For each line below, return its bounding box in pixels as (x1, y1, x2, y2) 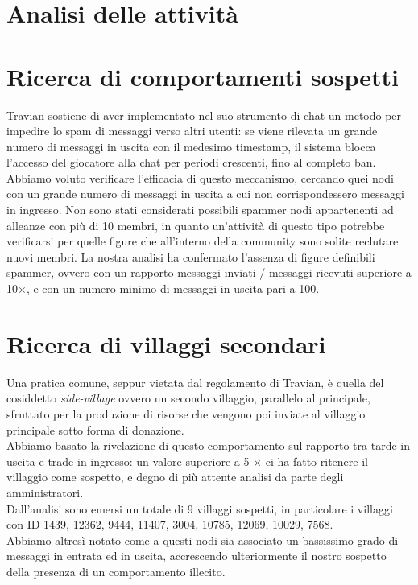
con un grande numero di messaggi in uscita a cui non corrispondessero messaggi (6, 185, 404, 202)
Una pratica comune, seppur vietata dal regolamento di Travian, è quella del (6, 373, 384, 390)
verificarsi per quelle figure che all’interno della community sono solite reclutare (6, 233, 399, 249)
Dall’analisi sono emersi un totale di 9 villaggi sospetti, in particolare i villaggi (6, 500, 393, 517)
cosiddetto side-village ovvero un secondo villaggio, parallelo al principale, (6, 389, 370, 406)
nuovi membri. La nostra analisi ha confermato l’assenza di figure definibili (6, 248, 375, 265)
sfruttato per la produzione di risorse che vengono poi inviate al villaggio (6, 405, 366, 422)
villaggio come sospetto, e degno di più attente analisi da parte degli (6, 468, 344, 485)
